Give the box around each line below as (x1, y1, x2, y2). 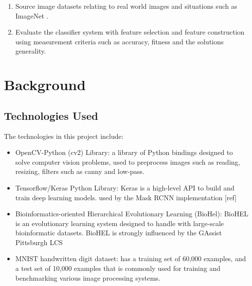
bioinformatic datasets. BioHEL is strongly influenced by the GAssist (15, 228, 222, 238)
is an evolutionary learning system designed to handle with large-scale (15, 218, 224, 228)
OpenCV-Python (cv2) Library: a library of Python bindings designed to (15, 147, 233, 157)
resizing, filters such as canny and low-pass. (15, 166, 144, 176)
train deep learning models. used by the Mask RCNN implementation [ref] (15, 192, 237, 202)
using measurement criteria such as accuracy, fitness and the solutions (15, 36, 224, 46)
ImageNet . (15, 10, 49, 20)
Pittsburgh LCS (15, 237, 63, 247)
